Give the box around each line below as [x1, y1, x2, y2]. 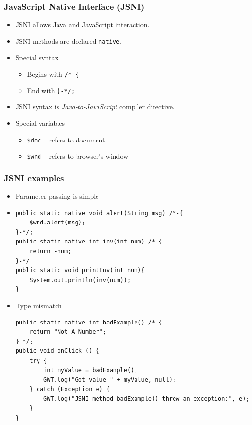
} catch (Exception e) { [29, 385, 110, 393]
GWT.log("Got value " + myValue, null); [43, 376, 176, 384]
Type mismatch [15, 301, 62, 311]
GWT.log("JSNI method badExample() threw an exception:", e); [43, 395, 250, 403]
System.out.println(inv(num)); [29, 276, 131, 283]
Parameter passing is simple [15, 191, 99, 201]
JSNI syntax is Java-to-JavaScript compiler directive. [15, 101, 174, 112]
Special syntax [15, 52, 58, 62]
